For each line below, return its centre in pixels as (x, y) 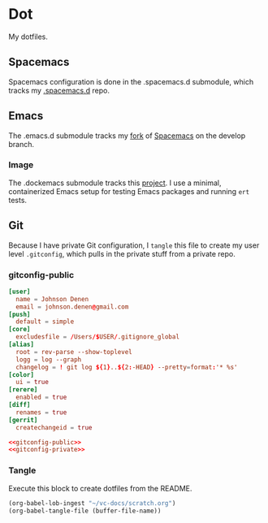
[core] (19, 330)
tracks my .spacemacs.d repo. (59, 90)
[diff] (19, 405)
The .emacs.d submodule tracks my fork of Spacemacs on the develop (127, 136)
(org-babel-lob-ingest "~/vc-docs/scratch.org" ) (92, 503)
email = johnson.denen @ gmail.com (72, 307)
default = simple (45, 322)
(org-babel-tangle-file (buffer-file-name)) (85, 511)
